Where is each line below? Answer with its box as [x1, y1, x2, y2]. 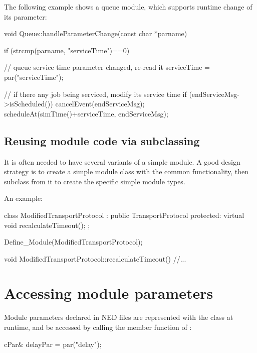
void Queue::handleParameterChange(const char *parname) [4, 28, 187, 39]
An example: [4, 193, 43, 203]
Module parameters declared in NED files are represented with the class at [4, 312, 233, 322]
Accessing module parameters [4, 283, 213, 303]
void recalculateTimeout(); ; [4, 219, 90, 230]
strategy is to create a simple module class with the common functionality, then [4, 166, 249, 177]
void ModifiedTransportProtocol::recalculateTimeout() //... [4, 253, 186, 264]
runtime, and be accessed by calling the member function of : [4, 322, 192, 332]
